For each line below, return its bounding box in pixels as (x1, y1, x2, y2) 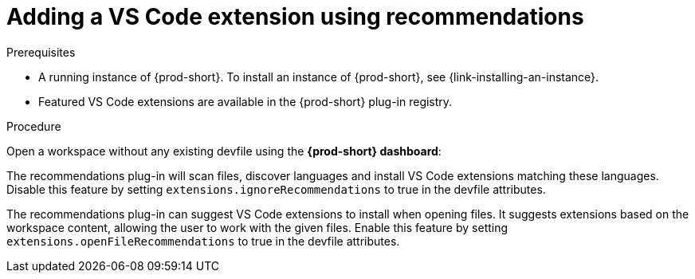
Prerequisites (6, 45, 76, 59)
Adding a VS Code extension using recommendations (6, 3, 584, 30)
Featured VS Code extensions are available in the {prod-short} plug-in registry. (38, 94, 453, 108)
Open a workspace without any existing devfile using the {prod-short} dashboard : (6, 143, 442, 158)
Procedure (6, 119, 61, 133)
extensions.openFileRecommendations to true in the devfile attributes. (6, 234, 400, 248)
